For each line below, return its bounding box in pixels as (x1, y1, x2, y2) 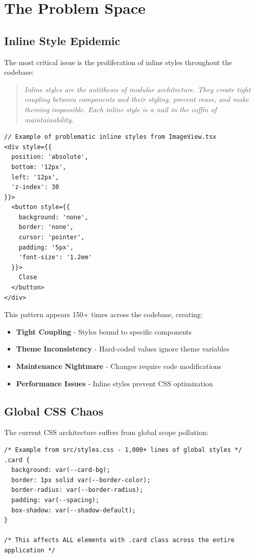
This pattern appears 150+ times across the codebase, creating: (4, 309, 203, 320)
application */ (4, 546, 56, 554)
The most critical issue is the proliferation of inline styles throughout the (4, 56, 233, 67)
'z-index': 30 (11, 183, 59, 191)
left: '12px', (11, 173, 59, 181)
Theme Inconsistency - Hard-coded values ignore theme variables (16, 343, 229, 354)
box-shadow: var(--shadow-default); (11, 506, 136, 514)
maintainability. (24, 114, 74, 125)
